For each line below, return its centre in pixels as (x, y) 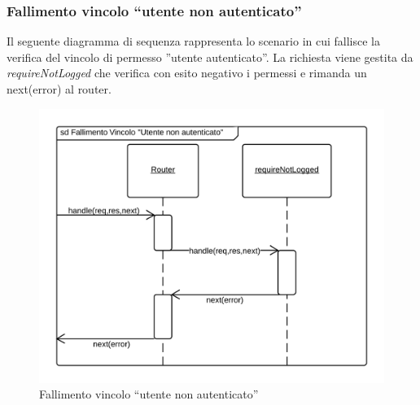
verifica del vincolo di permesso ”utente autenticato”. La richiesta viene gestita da (210, 57)
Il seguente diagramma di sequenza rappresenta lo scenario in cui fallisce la (194, 41)
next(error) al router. (59, 89)
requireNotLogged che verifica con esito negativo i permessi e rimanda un (187, 73)
